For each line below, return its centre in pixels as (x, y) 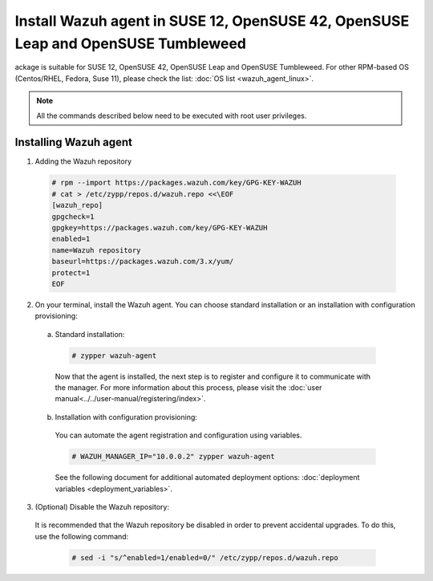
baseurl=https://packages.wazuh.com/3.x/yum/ (143, 262)
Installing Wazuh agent (73, 142)
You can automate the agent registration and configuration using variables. (178, 435)
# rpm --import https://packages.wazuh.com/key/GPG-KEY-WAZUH (176, 183)
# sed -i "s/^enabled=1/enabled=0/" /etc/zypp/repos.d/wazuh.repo (205, 557)
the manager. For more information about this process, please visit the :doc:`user (188, 388)
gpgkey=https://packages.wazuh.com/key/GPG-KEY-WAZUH (160, 228)
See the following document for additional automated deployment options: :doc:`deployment (207, 477)
